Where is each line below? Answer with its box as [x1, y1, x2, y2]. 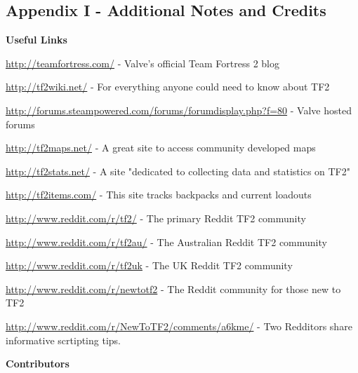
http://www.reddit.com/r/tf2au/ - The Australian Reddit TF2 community [6, 234, 327, 249]
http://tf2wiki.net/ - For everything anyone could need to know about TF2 [6, 79, 330, 94]
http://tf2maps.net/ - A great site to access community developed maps [6, 140, 316, 155]
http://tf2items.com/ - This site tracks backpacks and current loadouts [6, 187, 312, 202]
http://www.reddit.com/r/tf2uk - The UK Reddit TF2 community [6, 258, 293, 273]
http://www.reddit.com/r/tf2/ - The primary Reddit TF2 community [6, 210, 306, 225]
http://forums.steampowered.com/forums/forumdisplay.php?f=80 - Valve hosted [6, 102, 352, 117]
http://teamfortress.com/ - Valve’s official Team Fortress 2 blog [6, 55, 279, 70]
